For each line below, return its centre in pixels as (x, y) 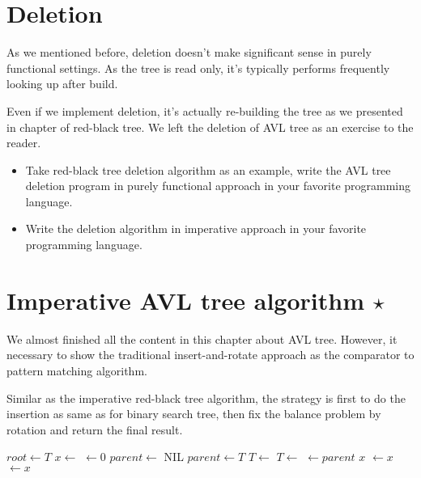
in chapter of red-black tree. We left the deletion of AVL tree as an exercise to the (210, 127)
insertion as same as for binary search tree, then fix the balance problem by (194, 414)
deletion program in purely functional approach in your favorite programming (218, 186)
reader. (24, 143)
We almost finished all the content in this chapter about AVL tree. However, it (202, 338)
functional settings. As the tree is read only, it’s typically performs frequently (198, 68)
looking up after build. (62, 84)
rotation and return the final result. (95, 429)
